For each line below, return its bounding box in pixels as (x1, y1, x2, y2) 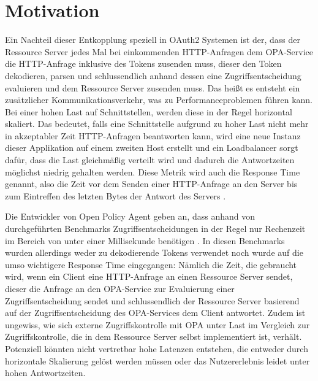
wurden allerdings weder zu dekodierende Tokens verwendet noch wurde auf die (5, 246, 303, 259)
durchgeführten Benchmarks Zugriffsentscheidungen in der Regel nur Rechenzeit (5, 222, 306, 235)
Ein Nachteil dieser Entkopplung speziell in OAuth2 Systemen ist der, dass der (5, 33, 301, 46)
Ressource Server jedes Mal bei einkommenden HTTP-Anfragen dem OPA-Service (5, 45, 314, 58)
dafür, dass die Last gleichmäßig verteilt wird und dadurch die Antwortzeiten (5, 153, 295, 166)
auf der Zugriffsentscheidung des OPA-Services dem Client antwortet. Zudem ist (5, 306, 306, 319)
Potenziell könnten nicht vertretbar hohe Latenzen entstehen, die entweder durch (5, 342, 308, 355)
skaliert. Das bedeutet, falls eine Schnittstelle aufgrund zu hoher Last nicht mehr (5, 117, 309, 130)
